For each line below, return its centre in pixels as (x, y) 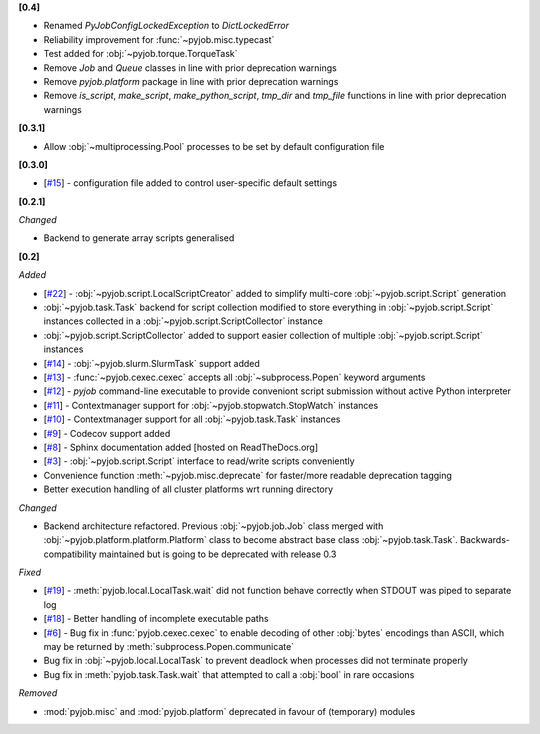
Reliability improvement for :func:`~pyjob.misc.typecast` (159, 39)
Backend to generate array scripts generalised (139, 238)
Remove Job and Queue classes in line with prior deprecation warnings (190, 67)
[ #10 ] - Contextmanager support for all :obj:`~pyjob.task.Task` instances (192, 419)
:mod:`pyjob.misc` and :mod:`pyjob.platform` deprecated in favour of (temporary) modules (229, 711)
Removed (38, 693)
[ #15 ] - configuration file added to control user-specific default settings (190, 183)
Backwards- (485, 540)
